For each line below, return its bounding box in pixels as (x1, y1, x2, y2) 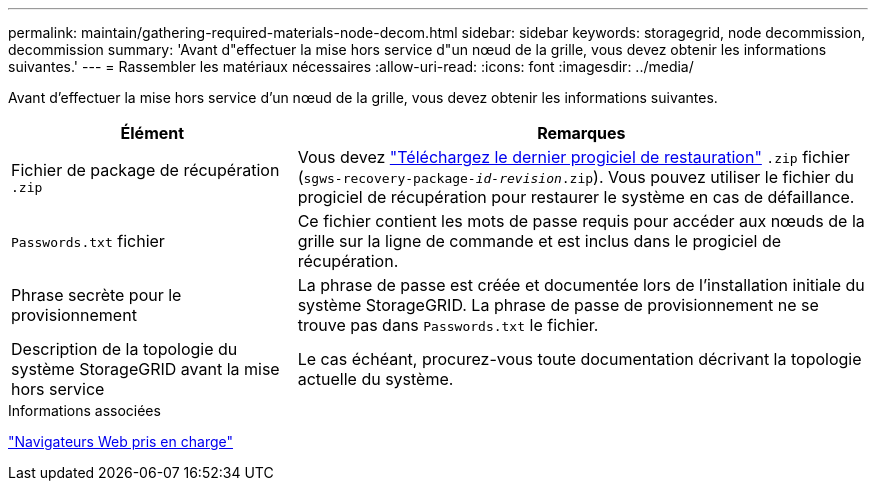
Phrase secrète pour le (11, 285, 182, 305)
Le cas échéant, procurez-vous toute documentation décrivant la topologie (297, 349, 862, 369)
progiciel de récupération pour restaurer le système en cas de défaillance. (297, 187, 855, 207)
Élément (120, 123, 185, 143)
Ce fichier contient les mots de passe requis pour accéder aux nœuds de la (297, 211, 865, 231)
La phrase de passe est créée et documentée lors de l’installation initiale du (297, 275, 865, 295)
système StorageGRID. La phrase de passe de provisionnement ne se (297, 295, 819, 315)
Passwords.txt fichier (11, 231, 165, 251)
